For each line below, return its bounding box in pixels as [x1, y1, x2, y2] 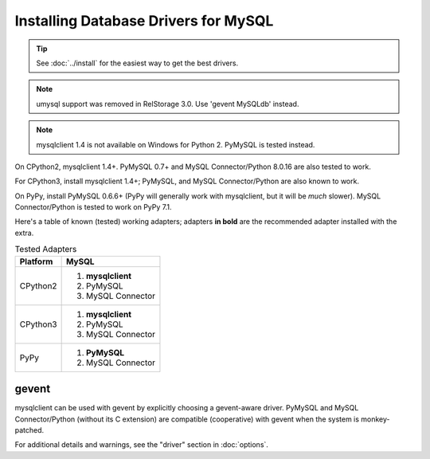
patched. [14, 425, 45, 434]
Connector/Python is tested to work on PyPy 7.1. [14, 202, 172, 212]
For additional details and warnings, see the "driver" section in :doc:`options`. [14, 440, 268, 449]
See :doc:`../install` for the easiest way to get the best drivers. [36, 58, 239, 68]
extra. [14, 228, 34, 237]
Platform [19, 256, 53, 267]
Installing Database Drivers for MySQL [14, 12, 274, 29]
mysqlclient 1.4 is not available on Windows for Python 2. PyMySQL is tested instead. [36, 139, 315, 149]
